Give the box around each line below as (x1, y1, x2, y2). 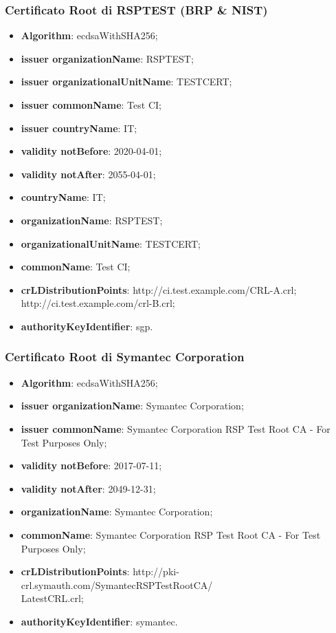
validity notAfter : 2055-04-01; (21, 167, 156, 181)
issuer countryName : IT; (21, 120, 137, 135)
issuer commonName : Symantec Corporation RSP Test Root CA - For (21, 421, 331, 436)
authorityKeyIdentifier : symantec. (21, 614, 178, 628)
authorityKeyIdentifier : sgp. (21, 319, 153, 333)
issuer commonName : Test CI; (21, 98, 161, 111)
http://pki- (133, 564, 179, 579)
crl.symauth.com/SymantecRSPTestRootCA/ (21, 577, 213, 592)
